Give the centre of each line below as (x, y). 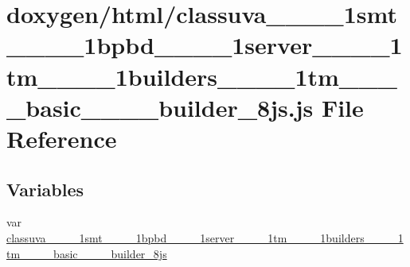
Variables (45, 189)
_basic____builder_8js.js (160, 107)
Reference (62, 138)
